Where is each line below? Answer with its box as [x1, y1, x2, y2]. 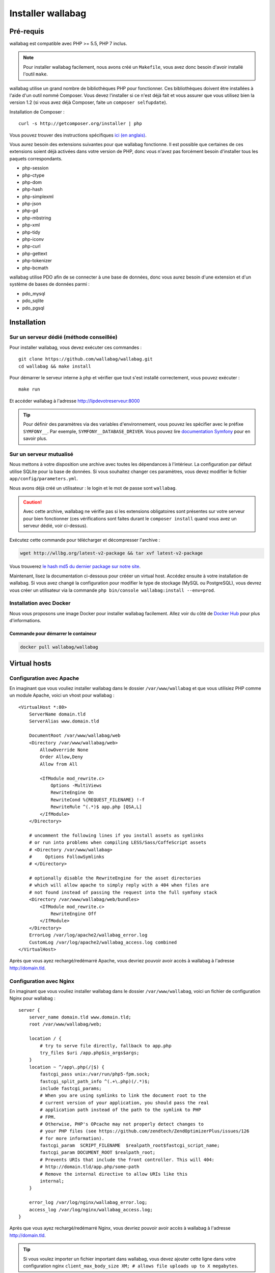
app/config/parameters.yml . [9, 476, 78, 482]
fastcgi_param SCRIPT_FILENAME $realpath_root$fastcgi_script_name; [40, 1143, 220, 1148]
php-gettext [22, 250, 47, 257]
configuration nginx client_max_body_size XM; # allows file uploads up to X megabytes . [23, 1263, 239, 1269]
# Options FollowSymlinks [29, 853, 104, 860]
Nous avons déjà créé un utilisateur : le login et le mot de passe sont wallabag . [9, 485, 177, 491]
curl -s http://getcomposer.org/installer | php [18, 121, 142, 127]
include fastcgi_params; [40, 1085, 102, 1091]
